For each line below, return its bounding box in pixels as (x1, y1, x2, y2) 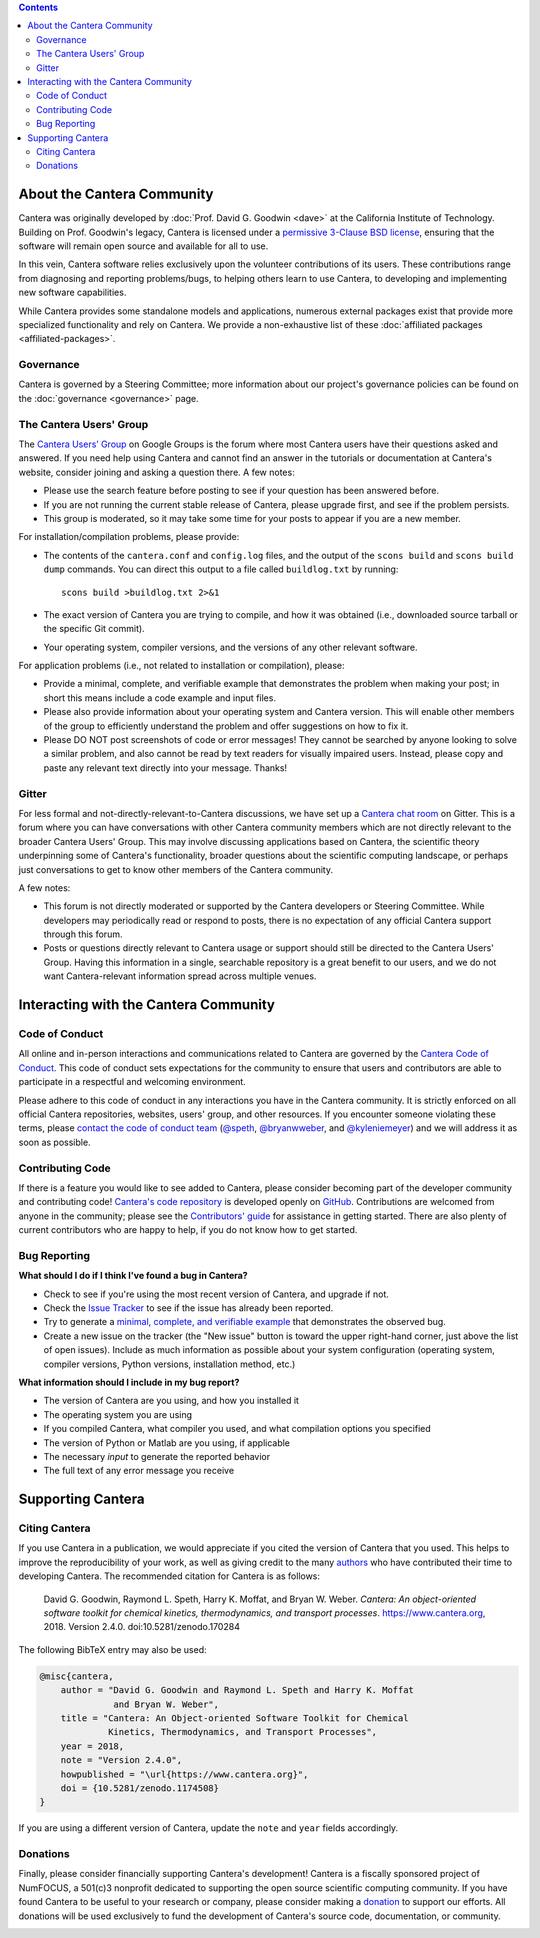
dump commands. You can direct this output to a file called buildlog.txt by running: (43, 563, 399, 575)
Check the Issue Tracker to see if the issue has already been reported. (43, 1301, 334, 1314)
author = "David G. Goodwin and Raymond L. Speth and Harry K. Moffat (60, 1685, 415, 1696)
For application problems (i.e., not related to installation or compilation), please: (18, 660, 345, 672)
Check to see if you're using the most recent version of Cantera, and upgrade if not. (43, 1288, 390, 1300)
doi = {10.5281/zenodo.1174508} (60, 1782, 220, 1794)
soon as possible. (18, 1136, 91, 1148)
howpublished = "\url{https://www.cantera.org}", (60, 1768, 309, 1780)
